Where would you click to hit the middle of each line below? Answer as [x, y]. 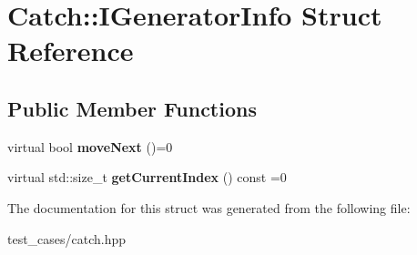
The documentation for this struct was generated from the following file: [209, 207]
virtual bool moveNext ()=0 [90, 146]
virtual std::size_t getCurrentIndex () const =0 [147, 177]
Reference [71, 51]
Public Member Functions [132, 108]
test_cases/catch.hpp [67, 238]
